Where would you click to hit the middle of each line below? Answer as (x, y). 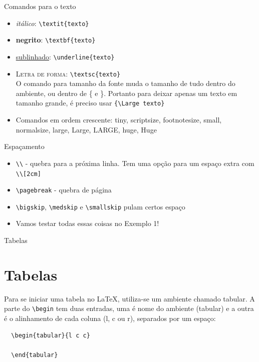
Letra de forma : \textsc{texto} (68, 73)
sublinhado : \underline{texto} (65, 56)
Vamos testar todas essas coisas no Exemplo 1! (87, 223)
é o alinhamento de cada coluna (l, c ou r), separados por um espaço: (110, 318)
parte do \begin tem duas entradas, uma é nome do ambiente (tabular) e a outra (129, 308)
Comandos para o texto (40, 6)
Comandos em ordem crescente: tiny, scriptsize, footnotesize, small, (119, 120)
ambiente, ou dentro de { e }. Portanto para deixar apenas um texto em (126, 93)
